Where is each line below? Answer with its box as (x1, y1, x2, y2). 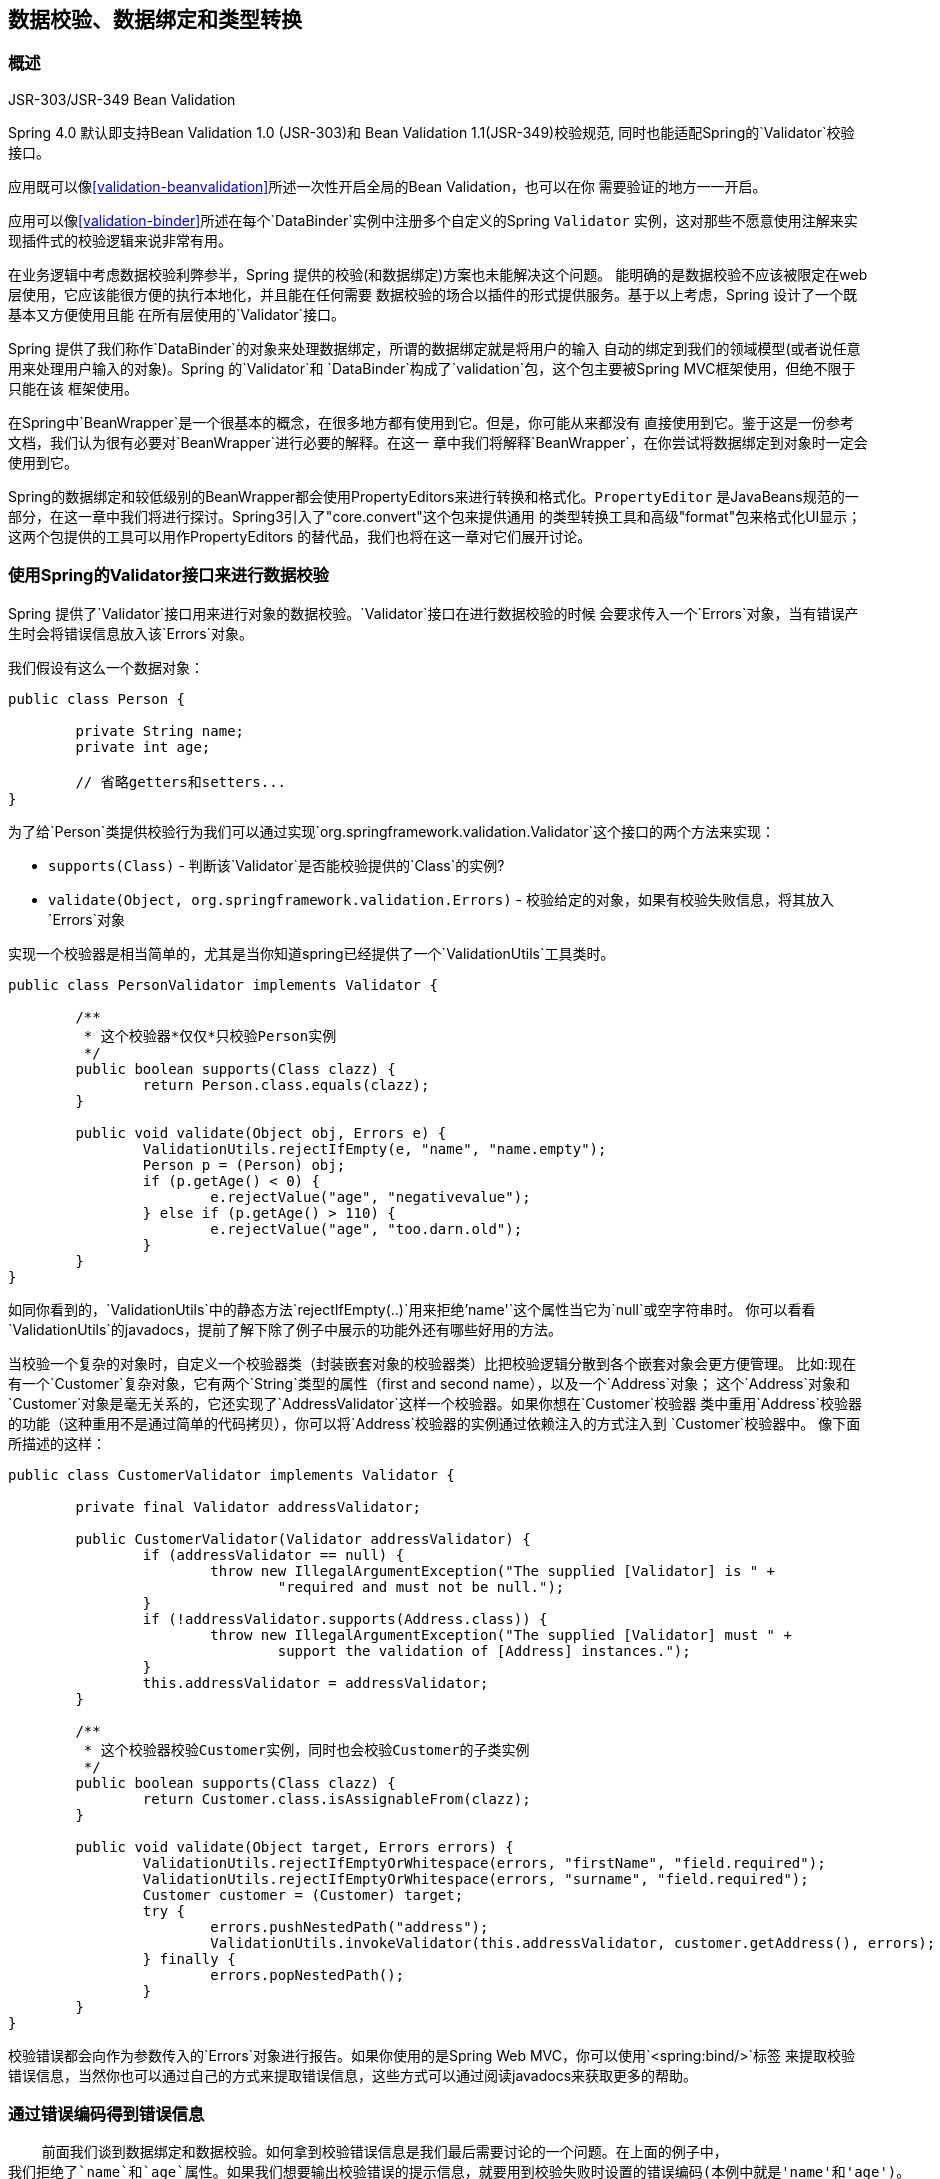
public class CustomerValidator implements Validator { (8, 1466, 455, 1483)
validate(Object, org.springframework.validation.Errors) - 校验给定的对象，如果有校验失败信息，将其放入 (48, 890, 834, 908)
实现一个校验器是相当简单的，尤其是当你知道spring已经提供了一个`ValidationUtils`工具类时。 (8, 944, 615, 962)
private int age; (75, 738, 211, 755)
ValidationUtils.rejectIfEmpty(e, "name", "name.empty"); (142, 1140, 607, 1157)
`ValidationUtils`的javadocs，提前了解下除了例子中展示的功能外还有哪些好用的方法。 (8, 1320, 562, 1338)
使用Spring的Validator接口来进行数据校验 (8, 565, 329, 586)
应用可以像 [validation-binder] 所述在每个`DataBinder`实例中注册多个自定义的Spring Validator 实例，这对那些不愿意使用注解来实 (8, 211, 858, 229)
